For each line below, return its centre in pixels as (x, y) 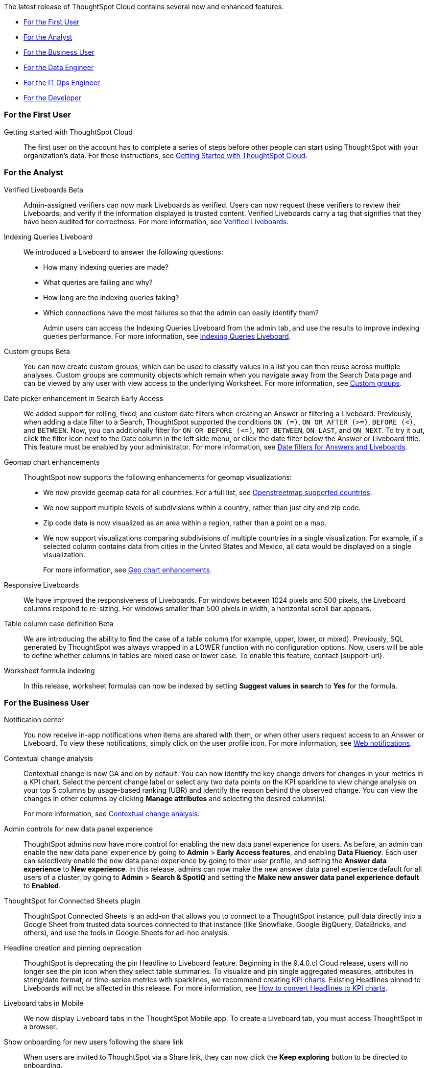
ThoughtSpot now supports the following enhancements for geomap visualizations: (158, 477)
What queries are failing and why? (98, 282)
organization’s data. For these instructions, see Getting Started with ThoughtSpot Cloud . (166, 155)
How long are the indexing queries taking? (111, 297)
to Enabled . (42, 886)
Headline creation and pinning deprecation (73, 948)
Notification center (34, 720)
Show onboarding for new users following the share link (94, 1042)
